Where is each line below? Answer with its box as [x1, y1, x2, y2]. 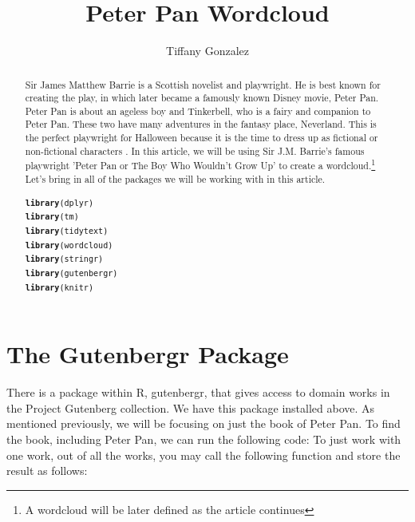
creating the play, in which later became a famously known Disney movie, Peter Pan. [25, 91, 379, 105]
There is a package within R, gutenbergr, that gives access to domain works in [6, 384, 390, 401]
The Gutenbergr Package [6, 338, 289, 370]
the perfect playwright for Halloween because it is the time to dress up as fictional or [25, 131, 378, 144]
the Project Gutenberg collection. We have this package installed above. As [6, 399, 375, 416]
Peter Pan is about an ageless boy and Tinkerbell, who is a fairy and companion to [25, 104, 371, 117]
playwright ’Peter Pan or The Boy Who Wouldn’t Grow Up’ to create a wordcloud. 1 [25, 156, 376, 172]
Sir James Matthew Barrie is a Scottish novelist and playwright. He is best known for [25, 77, 381, 91]
